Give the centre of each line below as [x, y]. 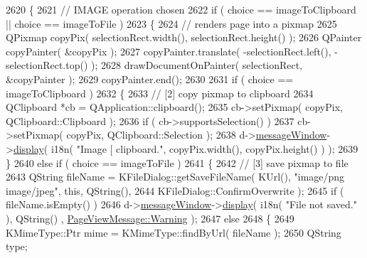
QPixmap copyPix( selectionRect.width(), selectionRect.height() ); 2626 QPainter [184, 37]
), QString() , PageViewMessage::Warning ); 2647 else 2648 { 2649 [150, 218]
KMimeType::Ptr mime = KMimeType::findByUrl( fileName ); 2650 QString [174, 232]
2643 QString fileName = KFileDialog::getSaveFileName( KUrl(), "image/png [175, 177]
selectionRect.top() [47, 65]
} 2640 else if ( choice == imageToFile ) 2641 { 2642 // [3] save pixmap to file [177, 162]
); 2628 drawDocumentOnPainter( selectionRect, [197, 65]
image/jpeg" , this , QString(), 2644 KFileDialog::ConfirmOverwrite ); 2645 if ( [175, 190]
